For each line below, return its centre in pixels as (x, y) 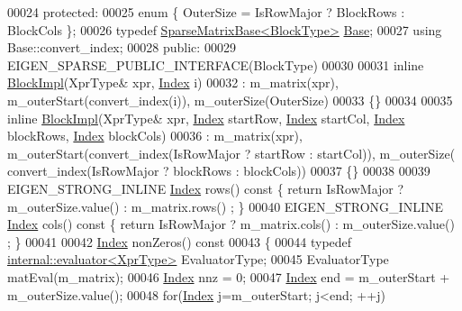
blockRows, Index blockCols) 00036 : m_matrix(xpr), (155, 136)
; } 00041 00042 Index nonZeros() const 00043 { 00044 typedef (180, 241)
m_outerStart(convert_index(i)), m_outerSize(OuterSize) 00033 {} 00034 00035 (230, 100)
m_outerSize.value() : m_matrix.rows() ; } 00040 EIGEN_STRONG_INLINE (225, 206)
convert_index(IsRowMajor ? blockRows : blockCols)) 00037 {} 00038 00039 (219, 171)
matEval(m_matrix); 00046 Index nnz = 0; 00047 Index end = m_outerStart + (229, 276)
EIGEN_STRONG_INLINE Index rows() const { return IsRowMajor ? (206, 188)
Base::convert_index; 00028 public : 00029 (122, 47)
